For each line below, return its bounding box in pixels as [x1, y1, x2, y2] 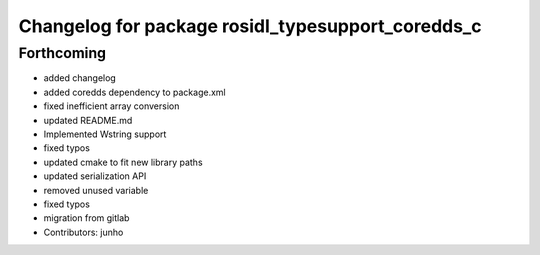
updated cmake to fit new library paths [43, 156, 204, 168]
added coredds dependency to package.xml [43, 86, 226, 98]
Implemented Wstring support [43, 128, 167, 140]
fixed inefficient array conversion [43, 100, 180, 112]
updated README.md [43, 114, 133, 126]
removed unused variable [43, 184, 149, 196]
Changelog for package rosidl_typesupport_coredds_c [18, 15, 482, 37]
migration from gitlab [43, 212, 130, 224]
